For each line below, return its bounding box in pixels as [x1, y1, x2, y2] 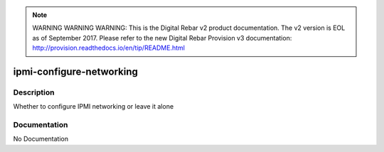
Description [13, 87, 55, 97]
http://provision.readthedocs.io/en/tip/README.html [32, 43, 185, 53]
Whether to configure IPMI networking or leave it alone [13, 102, 174, 111]
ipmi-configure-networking [13, 65, 139, 77]
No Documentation [13, 135, 69, 143]
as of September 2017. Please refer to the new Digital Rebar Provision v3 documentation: [32, 33, 292, 42]
